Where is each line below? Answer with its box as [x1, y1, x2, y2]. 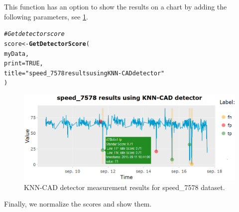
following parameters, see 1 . [4, 11, 89, 21]
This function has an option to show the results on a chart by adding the [4, 1, 227, 11]
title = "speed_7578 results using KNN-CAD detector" [4, 69, 165, 77]
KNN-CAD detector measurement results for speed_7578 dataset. [24, 182, 225, 192]
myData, [4, 50, 29, 57]
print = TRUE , [4, 60, 43, 67]
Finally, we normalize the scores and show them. [4, 199, 152, 209]
